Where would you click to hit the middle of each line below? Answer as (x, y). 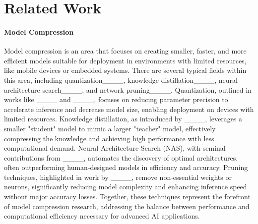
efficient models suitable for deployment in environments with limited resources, (125, 60)
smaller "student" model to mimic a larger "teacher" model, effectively (110, 128)
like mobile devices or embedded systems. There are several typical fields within (125, 70)
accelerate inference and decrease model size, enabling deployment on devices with (129, 109)
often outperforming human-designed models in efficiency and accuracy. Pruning (126, 167)
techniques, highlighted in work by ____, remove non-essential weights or (118, 177)
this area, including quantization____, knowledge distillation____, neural (121, 80)
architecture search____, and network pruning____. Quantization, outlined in (128, 89)
